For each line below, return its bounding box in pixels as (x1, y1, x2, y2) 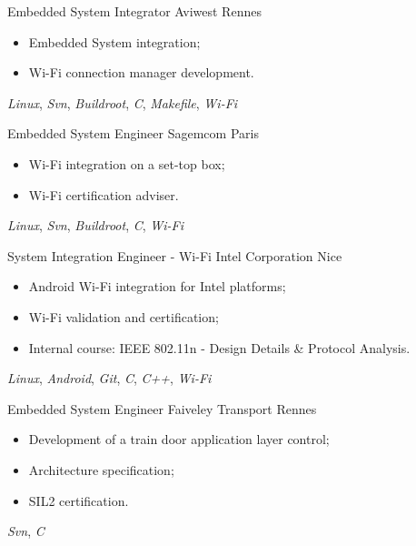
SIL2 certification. (28, 490, 129, 510)
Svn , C (7, 521, 45, 541)
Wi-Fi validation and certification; (28, 307, 219, 326)
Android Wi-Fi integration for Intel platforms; (28, 277, 286, 296)
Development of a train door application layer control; (28, 430, 330, 449)
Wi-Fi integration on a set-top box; (28, 154, 225, 173)
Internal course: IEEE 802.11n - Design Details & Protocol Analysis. (28, 338, 411, 357)
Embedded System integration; (28, 32, 201, 51)
